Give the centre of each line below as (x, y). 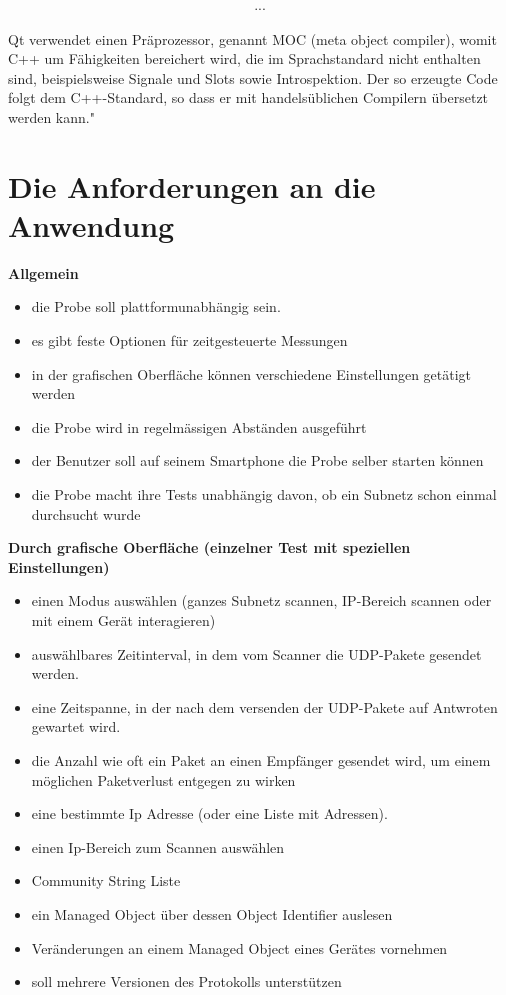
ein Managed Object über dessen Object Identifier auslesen (212, 913)
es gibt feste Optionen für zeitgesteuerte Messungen (189, 340)
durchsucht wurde (86, 513)
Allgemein (43, 272)
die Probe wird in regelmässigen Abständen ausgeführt (199, 426)
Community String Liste (106, 880)
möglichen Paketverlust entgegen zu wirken (163, 779)
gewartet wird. (76, 726)
